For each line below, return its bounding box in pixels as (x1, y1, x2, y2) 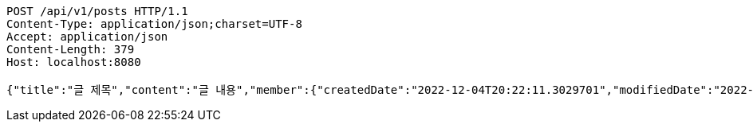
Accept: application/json (6, 30, 168, 43)
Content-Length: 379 (6, 43, 135, 56)
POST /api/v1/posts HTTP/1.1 (6, 5, 188, 17)
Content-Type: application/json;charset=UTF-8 (6, 17, 302, 30)
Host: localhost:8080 (6, 56, 141, 68)
